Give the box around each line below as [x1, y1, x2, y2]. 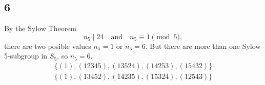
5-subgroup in [4, 50, 48, 61]
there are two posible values [4, 40, 91, 51]
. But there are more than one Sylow [145, 40, 261, 51]
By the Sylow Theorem [4, 23, 76, 34]
